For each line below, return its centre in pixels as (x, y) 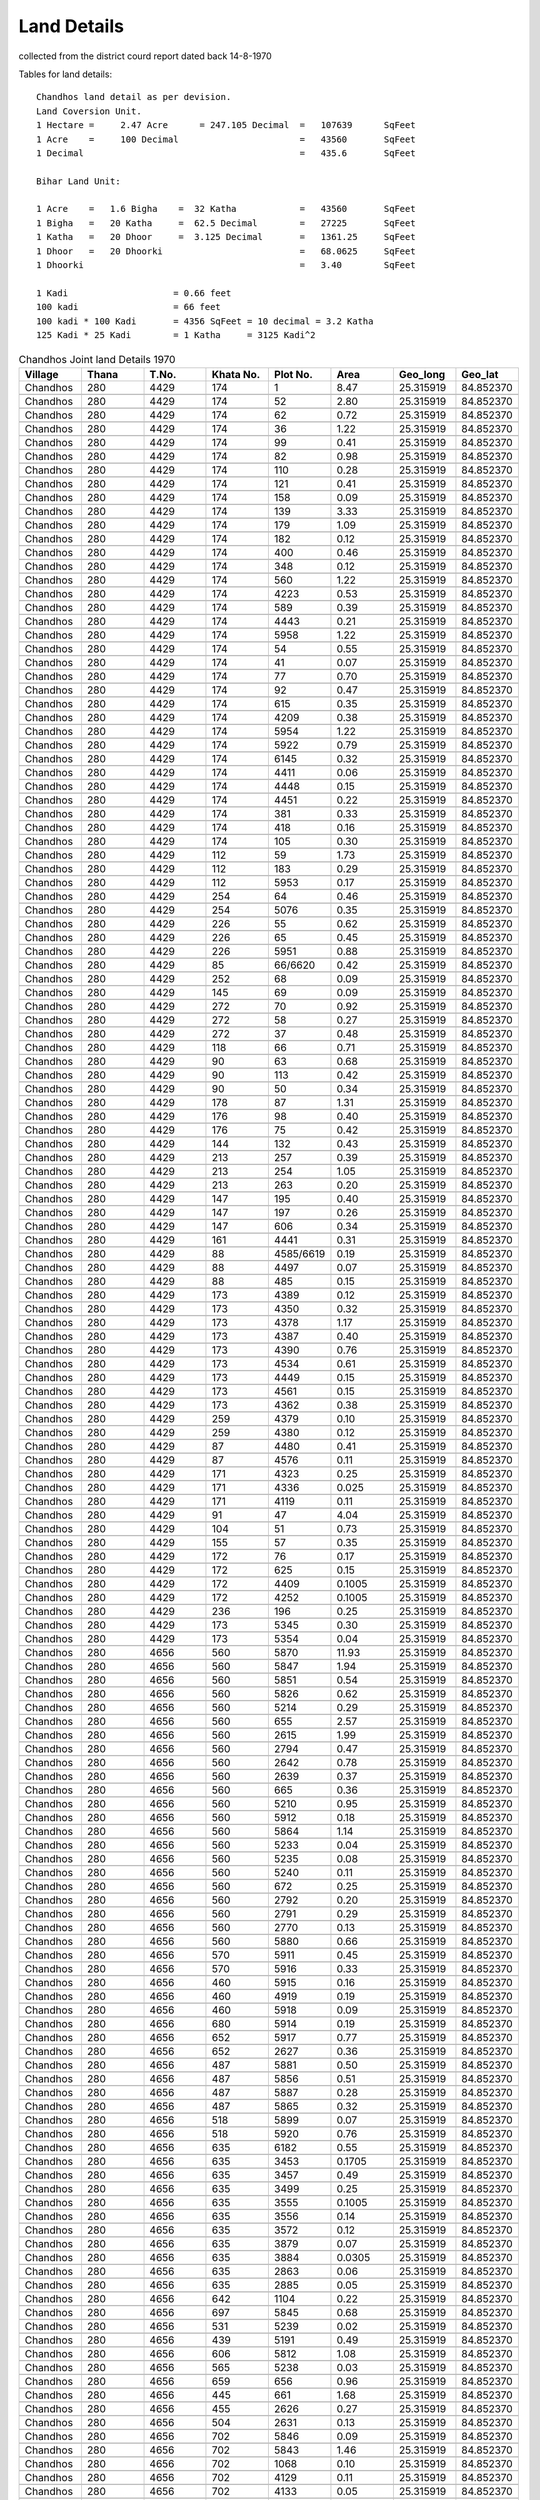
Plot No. (293, 374)
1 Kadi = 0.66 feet (134, 293)
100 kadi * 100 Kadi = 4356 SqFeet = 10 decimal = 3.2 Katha (205, 321)
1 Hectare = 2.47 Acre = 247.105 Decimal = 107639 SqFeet (226, 125)
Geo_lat (480, 374)
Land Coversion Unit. (89, 111)
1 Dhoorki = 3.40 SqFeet (226, 265)
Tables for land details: (65, 74)
